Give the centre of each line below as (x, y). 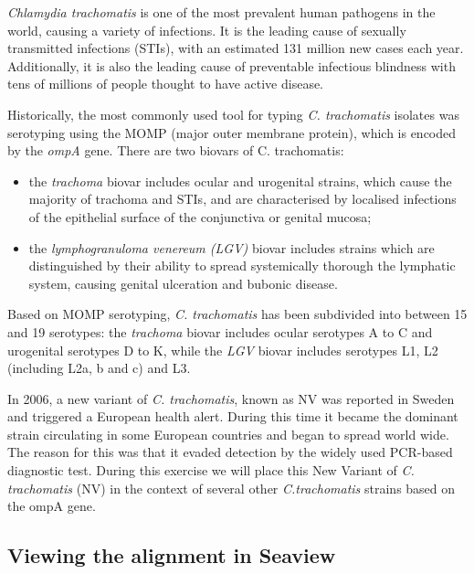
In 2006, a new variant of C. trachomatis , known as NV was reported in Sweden (231, 398)
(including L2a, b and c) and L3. (99, 368)
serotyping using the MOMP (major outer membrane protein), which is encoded (232, 132)
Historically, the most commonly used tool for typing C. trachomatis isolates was (233, 114)
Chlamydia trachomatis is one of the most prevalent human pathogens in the (221, 12)
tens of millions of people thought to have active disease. (166, 84)
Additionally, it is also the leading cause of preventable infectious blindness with (232, 65)
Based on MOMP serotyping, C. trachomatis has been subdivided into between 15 (237, 314)
